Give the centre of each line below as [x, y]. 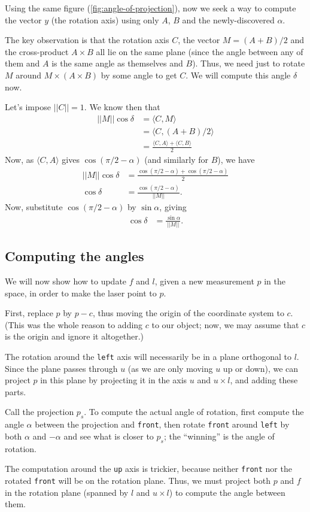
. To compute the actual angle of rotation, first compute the [194, 412]
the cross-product [37, 51]
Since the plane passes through [61, 368]
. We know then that [122, 107]
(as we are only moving [170, 368]
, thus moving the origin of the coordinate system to [188, 313]
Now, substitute [34, 207]
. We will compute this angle [238, 75]
